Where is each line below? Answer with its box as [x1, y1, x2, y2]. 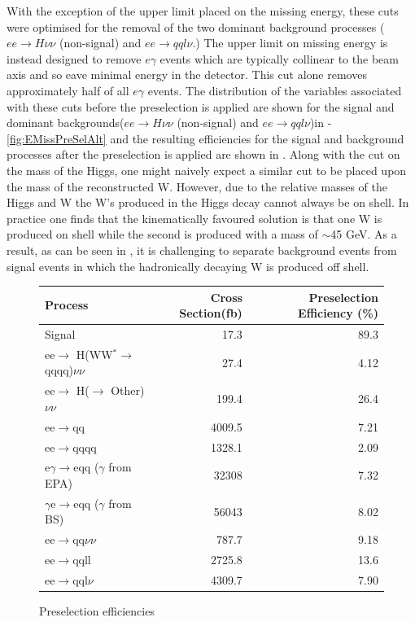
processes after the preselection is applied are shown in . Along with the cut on [7, 146, 400, 163]
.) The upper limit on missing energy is [192, 34, 388, 51]
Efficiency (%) [298, 304, 378, 322]
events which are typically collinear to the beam [159, 50, 399, 67]
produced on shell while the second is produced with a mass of [7, 226, 318, 243]
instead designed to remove [7, 50, 142, 67]
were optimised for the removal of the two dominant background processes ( [7, 18, 385, 35]
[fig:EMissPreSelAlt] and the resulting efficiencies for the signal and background [7, 129, 404, 147]
